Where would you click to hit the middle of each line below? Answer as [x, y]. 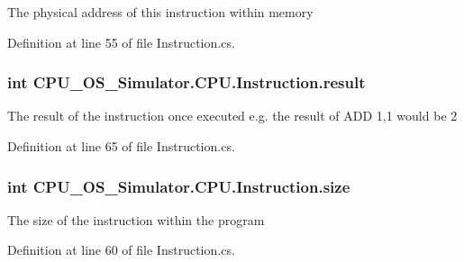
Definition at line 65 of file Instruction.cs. [121, 146]
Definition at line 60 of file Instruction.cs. [121, 250]
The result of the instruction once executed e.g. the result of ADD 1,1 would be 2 [232, 116]
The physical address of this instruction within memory [160, 12]
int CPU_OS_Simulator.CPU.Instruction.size [179, 186]
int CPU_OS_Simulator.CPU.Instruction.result [187, 82]
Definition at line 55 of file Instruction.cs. [121, 42]
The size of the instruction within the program [136, 219]
